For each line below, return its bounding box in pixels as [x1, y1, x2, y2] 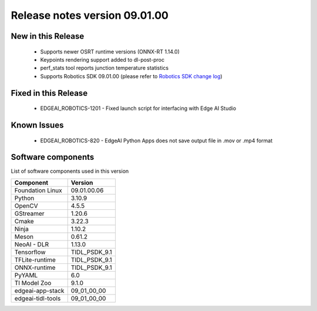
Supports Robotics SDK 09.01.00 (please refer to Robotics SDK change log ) [40, 72, 222, 79]
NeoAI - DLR [14, 240, 49, 248]
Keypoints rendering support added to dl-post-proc [40, 56, 164, 63]
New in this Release [11, 31, 85, 41]
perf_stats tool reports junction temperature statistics [40, 65, 169, 72]
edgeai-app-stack [14, 286, 65, 295]
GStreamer [14, 209, 45, 218]
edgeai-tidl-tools [14, 294, 61, 302]
